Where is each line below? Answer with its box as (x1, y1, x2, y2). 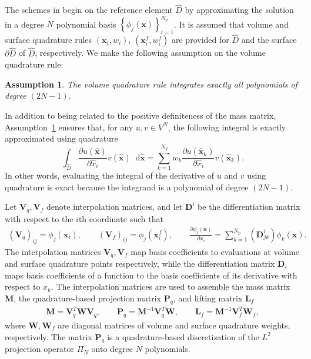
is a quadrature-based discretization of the (107, 330, 259, 343)
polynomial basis (56, 18, 116, 30)
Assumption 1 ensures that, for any (5, 120, 133, 133)
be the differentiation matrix (198, 200, 300, 213)
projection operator (5, 343, 74, 355)
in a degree (5, 18, 44, 30)
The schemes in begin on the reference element (5, 4, 173, 16)
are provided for (172, 33, 229, 46)
